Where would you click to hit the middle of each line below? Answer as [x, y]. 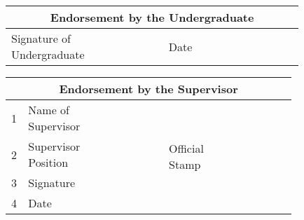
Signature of [41, 38]
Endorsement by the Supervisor [148, 89]
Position [48, 162]
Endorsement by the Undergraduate [152, 17]
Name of [49, 110]
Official [186, 148]
